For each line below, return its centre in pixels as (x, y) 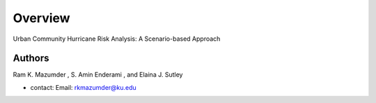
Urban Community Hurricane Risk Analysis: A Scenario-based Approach (117, 39)
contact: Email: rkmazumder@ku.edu (84, 87)
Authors (31, 58)
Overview (41, 18)
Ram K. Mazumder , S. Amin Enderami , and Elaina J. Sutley (98, 75)
